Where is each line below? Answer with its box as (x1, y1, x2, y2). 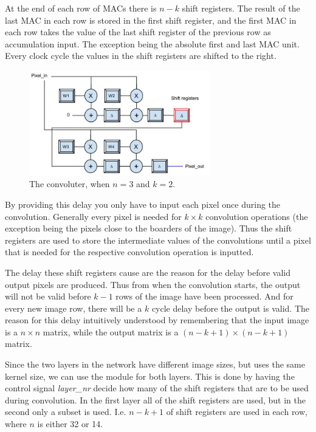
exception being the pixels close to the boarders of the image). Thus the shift (5, 222, 292, 235)
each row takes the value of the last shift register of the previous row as (5, 26, 271, 38)
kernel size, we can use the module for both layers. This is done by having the (5, 369, 295, 382)
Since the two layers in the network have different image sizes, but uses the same (5, 358, 305, 371)
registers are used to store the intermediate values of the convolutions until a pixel (5, 233, 311, 246)
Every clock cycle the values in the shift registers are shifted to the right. (5, 49, 276, 62)
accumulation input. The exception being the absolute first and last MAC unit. (5, 37, 300, 50)
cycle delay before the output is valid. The (151, 301, 309, 314)
